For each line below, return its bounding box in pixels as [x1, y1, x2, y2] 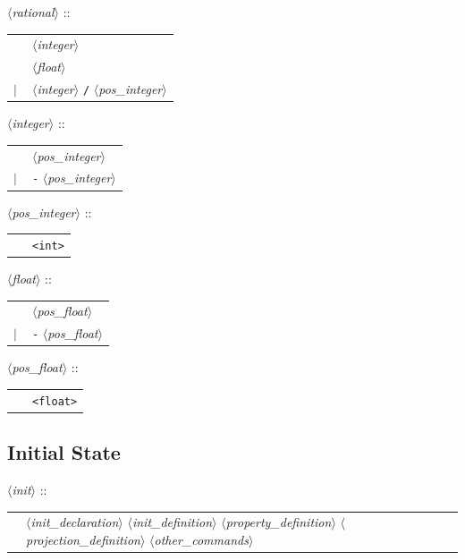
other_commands [154, 530, 249, 549]
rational [12, 3, 55, 21]
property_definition [225, 513, 332, 531]
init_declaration [30, 513, 119, 531]
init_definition [131, 513, 213, 531]
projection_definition [26, 530, 140, 549]
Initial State [7, 438, 121, 466]
